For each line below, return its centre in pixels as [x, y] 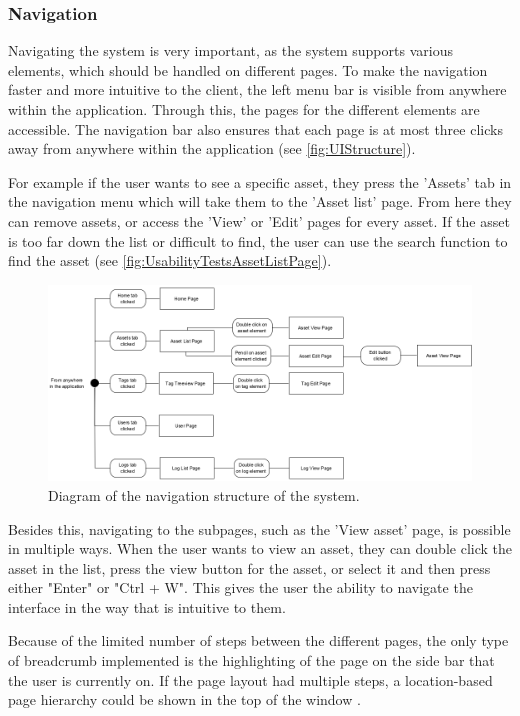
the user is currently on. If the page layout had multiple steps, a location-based [250, 679]
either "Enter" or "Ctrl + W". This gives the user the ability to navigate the [240, 587]
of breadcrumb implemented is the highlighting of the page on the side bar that [251, 660]
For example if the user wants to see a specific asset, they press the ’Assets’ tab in [260, 181]
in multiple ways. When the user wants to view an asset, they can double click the [260, 548]
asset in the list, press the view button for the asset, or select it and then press [249, 567]
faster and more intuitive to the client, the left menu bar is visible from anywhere [257, 89]
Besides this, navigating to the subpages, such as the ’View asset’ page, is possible [259, 528]
